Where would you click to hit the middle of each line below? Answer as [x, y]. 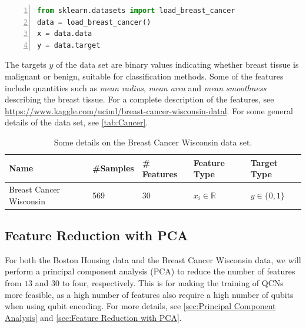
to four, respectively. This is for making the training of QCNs [173, 283]
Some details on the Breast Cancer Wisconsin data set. [153, 142]
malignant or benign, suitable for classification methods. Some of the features [144, 76]
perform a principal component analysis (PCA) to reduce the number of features [150, 271]
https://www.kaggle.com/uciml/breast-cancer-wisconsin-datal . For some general [149, 110]
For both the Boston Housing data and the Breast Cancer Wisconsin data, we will [153, 259]
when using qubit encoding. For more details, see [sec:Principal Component [140, 306]
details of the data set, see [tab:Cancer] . [76, 122]
